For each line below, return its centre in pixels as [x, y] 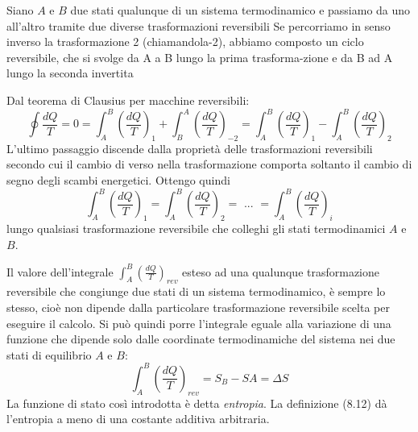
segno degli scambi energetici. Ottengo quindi [118, 180]
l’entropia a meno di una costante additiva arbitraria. [138, 419]
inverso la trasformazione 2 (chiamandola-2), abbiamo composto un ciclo [185, 42]
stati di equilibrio [49, 354]
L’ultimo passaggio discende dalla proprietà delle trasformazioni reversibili [190, 148]
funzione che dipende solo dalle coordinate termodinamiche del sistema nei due [201, 339]
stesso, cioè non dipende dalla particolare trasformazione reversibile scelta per [198, 307]
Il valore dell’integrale [60, 271]
